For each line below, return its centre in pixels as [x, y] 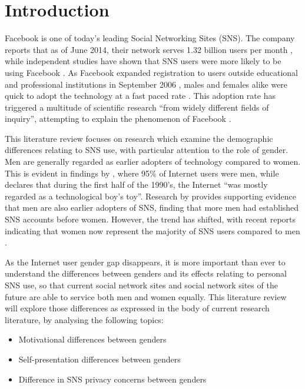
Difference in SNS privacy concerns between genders [112, 379]
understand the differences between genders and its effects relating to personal [146, 273]
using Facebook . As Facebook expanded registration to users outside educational [151, 72]
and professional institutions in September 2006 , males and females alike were [146, 84]
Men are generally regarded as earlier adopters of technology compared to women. [153, 162]
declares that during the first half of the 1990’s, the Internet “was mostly [136, 184]
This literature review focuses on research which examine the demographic [139, 138]
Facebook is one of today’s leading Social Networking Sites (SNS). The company [150, 38]
